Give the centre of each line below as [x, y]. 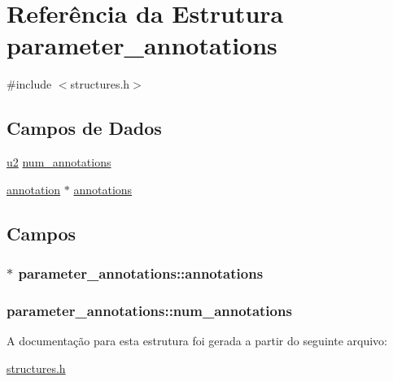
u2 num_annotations [59, 162]
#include [29, 84]
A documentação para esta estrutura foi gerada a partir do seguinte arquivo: [197, 341]
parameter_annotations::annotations [141, 273]
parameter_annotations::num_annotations [149, 310]
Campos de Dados [84, 128]
